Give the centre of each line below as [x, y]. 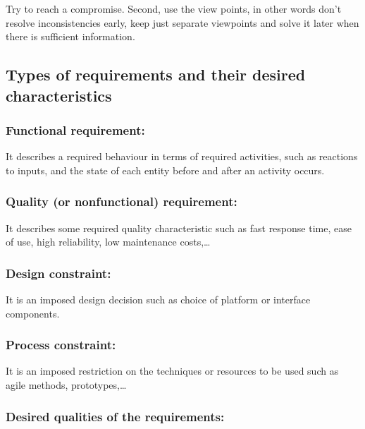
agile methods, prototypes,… [66, 384]
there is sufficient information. [70, 36]
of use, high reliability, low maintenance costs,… [108, 242]
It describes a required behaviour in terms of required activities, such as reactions [182, 156]
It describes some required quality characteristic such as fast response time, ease [179, 228]
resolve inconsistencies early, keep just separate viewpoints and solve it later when [182, 22]
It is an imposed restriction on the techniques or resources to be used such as [172, 371]
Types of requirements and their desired [156, 74]
